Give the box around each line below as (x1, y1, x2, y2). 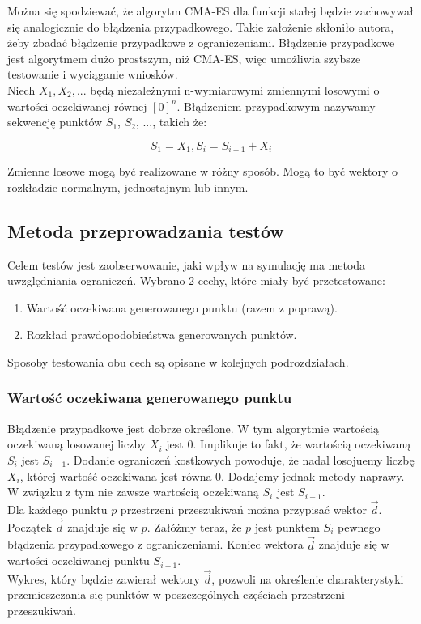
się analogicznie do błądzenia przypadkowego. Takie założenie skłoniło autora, (7, 18, 394, 35)
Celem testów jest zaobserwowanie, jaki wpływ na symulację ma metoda (7, 256, 366, 273)
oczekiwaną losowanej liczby (7, 435, 147, 452)
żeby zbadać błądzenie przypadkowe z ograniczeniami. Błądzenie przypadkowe (7, 34, 395, 51)
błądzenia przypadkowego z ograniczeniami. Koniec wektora (7, 536, 304, 553)
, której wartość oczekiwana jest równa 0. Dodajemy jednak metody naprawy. (19, 467, 405, 484)
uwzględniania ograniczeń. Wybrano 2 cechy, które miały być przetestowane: (7, 272, 385, 289)
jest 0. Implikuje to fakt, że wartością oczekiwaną (166, 435, 411, 452)
